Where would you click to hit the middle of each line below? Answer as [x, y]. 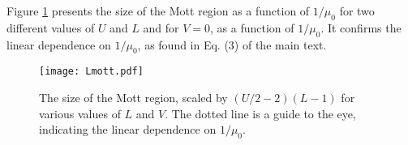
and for [161, 27]
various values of [80, 113]
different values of [51, 27]
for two [357, 11]
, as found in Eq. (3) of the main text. [232, 44]
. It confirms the [361, 27]
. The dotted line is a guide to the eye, [260, 113]
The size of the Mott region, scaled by [133, 98]
